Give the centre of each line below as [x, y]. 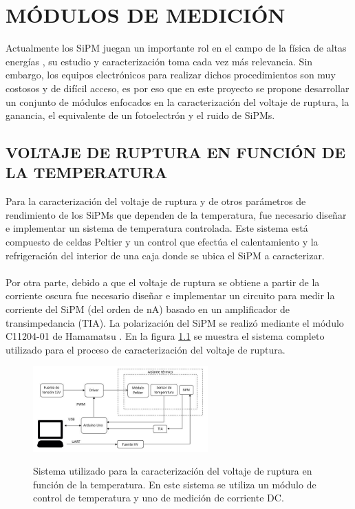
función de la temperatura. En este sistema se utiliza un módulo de [175, 484]
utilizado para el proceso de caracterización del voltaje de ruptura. [146, 349]
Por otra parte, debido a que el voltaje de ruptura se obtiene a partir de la [163, 282]
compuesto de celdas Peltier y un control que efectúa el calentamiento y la [162, 242]
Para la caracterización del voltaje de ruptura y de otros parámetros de [156, 201]
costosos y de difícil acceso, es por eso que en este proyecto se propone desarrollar [177, 88]
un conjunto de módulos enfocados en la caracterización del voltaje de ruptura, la [177, 101]
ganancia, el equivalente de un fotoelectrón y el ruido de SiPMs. [140, 115]
